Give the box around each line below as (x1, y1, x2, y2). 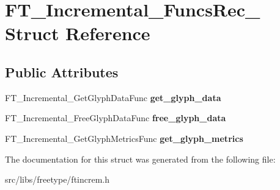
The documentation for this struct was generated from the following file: (5, 152, 276, 165)
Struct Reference (5, 21, 150, 46)
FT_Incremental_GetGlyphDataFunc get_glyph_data (5, 91, 221, 104)
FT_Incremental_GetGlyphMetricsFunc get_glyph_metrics (5, 132, 243, 144)
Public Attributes (5, 62, 119, 81)
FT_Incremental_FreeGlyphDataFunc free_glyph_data (5, 111, 226, 124)
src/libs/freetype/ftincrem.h (5, 173, 110, 186)
